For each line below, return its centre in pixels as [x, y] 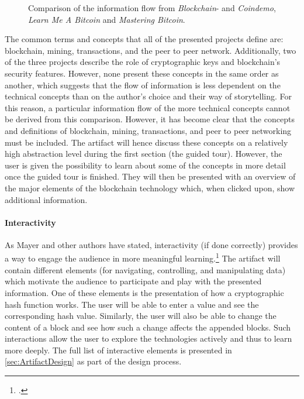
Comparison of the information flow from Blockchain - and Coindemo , [152, 8]
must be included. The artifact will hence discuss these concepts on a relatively [146, 142]
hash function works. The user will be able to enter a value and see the [132, 304]
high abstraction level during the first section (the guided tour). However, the [144, 154]
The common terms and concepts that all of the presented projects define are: [144, 39]
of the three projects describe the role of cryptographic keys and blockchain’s [143, 62]
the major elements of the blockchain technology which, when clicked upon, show [150, 188]
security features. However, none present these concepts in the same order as [142, 73]
